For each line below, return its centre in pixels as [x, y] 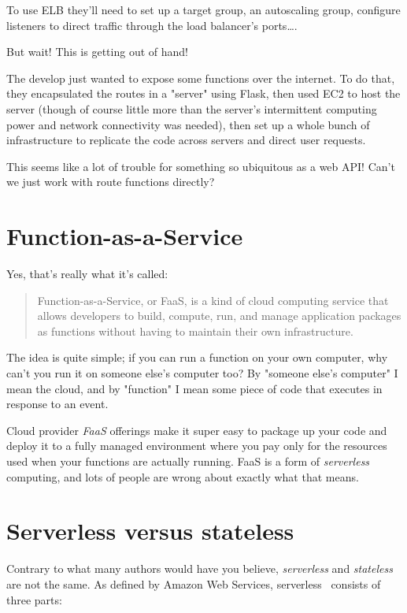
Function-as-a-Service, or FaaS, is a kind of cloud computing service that [213, 300]
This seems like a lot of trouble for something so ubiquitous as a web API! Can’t [201, 166]
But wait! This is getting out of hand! [97, 52]
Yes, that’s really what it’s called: [87, 274]
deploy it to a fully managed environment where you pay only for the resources [197, 446]
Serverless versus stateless [150, 531]
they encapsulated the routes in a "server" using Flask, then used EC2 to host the [203, 93]
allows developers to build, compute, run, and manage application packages [219, 316]
